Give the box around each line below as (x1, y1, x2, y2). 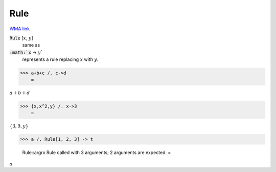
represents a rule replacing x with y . (22, 56, 99, 62)
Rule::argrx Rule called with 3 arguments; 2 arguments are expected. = (22, 149, 171, 156)
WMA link (9, 26, 30, 32)
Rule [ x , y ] (9, 35, 33, 41)
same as (22, 42, 40, 48)
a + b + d (9, 90, 30, 96)
